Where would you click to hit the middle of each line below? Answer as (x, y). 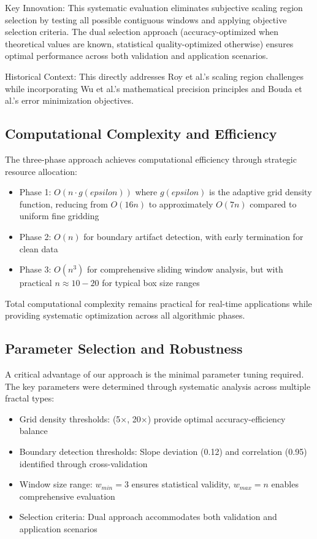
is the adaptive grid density (261, 192)
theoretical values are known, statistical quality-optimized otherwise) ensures (149, 43)
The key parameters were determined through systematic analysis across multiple (158, 386)
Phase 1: (35, 192)
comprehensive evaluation (67, 496)
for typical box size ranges (151, 283)
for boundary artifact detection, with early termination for (193, 236)
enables (285, 484)
